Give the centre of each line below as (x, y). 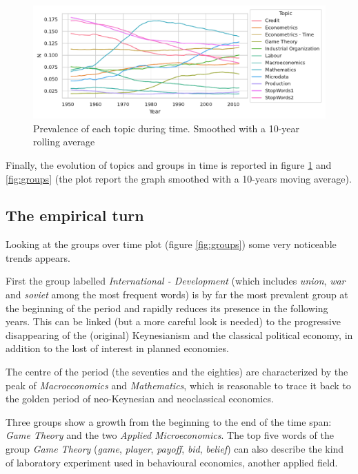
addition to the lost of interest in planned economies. (117, 348)
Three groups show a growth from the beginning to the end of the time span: (169, 421)
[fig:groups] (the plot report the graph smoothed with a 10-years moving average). (179, 178)
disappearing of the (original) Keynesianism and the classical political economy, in (179, 334)
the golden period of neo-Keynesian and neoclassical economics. (140, 399)
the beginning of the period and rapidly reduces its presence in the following (167, 308)
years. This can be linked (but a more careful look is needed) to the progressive (173, 321)
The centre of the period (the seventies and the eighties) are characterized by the (177, 372)
